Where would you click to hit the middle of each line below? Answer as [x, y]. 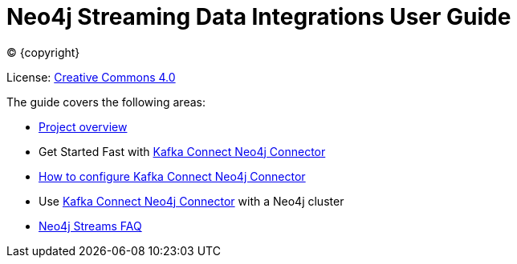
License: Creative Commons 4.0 [91, 77]
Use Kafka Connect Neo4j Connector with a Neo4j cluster [191, 201]
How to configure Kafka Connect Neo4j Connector [172, 176]
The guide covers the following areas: [106, 102]
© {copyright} [43, 52]
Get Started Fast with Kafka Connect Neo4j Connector [182, 151]
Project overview [83, 126]
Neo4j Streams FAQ [90, 226]
